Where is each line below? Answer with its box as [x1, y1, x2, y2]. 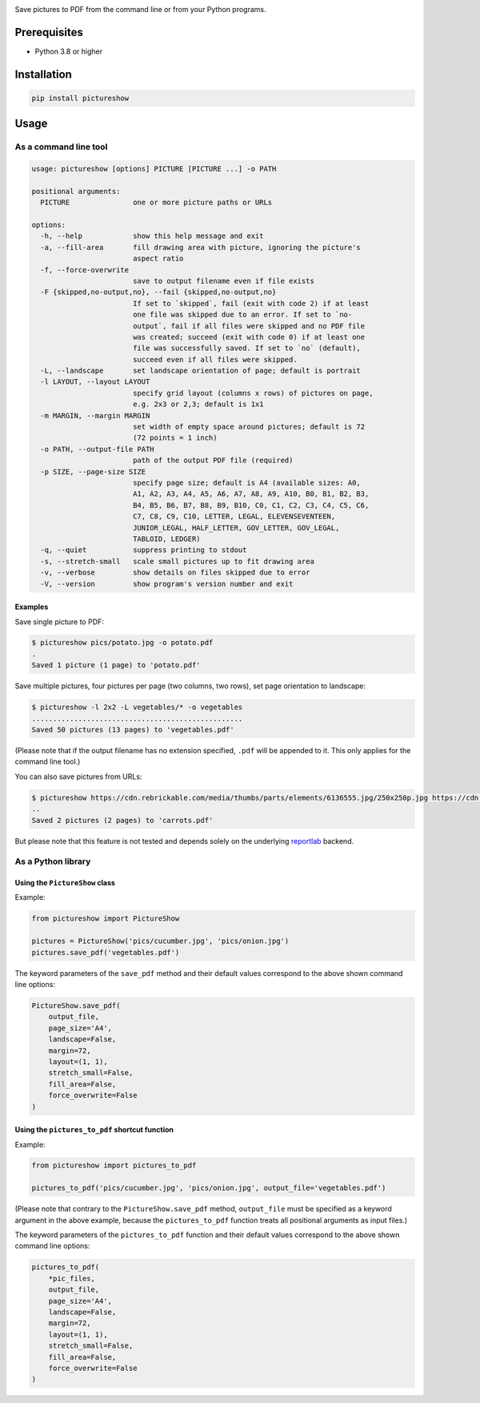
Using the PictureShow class [14, 878, 116, 888]
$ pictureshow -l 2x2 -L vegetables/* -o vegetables [31, 703, 243, 712]
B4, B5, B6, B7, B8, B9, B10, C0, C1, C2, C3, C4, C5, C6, [132, 501, 370, 510]
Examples [14, 602, 49, 612]
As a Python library [14, 856, 91, 867]
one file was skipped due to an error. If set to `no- [132, 310, 353, 320]
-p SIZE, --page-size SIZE [40, 467, 146, 476]
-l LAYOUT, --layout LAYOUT [40, 377, 150, 386]
